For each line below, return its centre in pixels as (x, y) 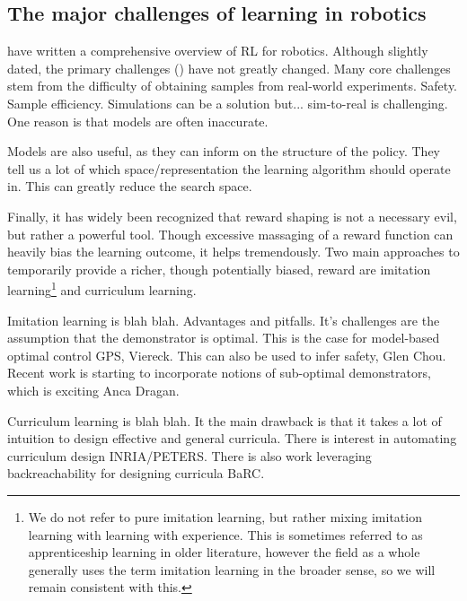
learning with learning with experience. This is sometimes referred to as (225, 534)
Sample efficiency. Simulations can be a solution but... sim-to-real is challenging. (228, 103)
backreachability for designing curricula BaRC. (136, 473)
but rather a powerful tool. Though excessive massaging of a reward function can (230, 234)
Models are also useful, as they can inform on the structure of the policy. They (224, 151)
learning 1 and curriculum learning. (102, 288)
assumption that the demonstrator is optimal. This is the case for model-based (224, 338)
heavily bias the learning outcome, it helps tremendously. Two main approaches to (233, 252)
